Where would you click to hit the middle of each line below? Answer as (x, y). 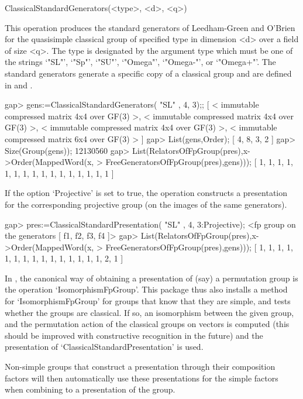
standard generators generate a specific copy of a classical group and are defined (148, 73)
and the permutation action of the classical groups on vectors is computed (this (147, 324)
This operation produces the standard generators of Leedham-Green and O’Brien (150, 27)
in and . (19, 85)
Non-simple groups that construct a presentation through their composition (140, 367)
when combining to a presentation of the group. (90, 389)
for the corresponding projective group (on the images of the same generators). (146, 204)
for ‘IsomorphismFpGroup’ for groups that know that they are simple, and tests (148, 301)
